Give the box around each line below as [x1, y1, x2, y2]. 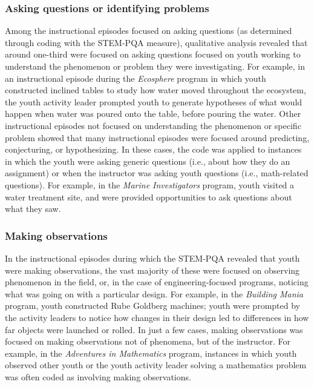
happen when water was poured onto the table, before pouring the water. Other [5, 107, 301, 120]
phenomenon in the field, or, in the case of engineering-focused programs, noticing [5, 276, 309, 288]
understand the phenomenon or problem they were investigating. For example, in [5, 60, 306, 72]
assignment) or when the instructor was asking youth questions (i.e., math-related [5, 167, 309, 179]
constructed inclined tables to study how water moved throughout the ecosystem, [5, 84, 306, 96]
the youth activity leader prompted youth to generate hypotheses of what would [5, 95, 303, 108]
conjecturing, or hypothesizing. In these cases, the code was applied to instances [5, 143, 302, 156]
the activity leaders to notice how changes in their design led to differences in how [5, 311, 309, 323]
